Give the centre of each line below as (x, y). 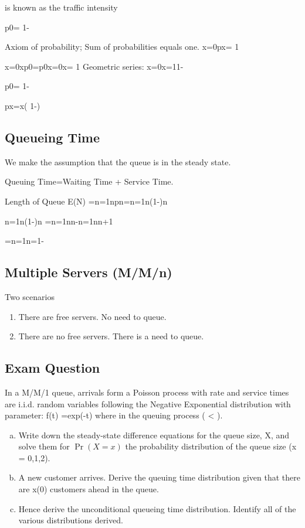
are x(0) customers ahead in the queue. (89, 489)
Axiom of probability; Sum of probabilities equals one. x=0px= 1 (122, 47)
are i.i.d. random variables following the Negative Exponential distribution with (148, 403)
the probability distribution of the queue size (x (211, 446)
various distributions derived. (71, 520)
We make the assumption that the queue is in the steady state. (118, 161)
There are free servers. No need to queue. (92, 316)
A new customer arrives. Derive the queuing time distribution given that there (159, 477)
